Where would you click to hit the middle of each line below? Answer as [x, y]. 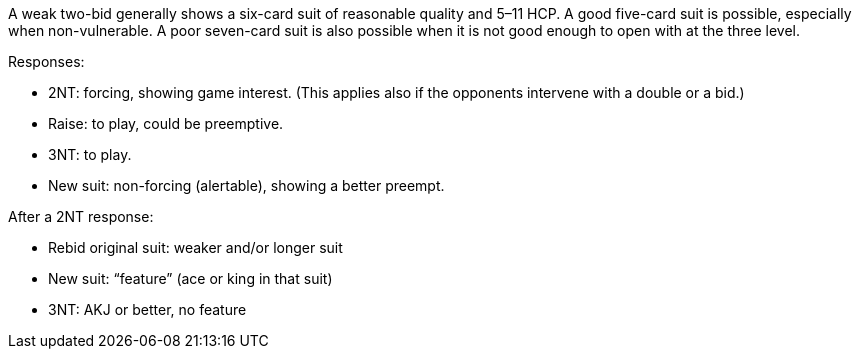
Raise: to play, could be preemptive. [166, 123]
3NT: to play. [90, 154]
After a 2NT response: [81, 216]
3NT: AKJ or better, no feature [147, 309]
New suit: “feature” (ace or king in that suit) [190, 278]
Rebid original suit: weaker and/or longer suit [195, 247]
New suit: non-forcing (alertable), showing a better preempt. [246, 185]
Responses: [46, 61]
